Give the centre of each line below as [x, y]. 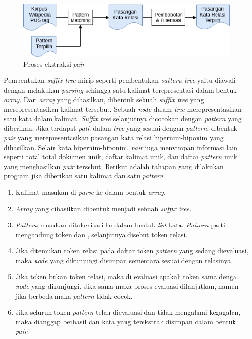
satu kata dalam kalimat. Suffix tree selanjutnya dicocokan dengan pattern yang [123, 118]
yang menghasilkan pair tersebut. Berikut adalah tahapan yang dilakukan [114, 166]
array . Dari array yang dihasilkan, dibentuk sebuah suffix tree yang [104, 99]
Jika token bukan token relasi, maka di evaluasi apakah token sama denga [126, 276]
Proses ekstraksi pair [54, 64]
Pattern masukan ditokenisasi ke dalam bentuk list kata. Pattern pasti [120, 225]
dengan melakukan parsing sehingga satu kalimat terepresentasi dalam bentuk [120, 89]
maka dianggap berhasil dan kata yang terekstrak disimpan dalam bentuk [126, 321]
